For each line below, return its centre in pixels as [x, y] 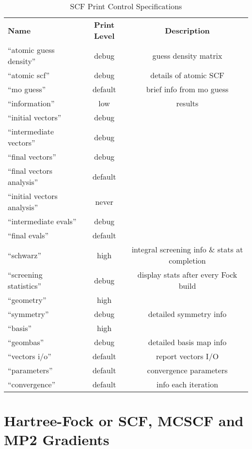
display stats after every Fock [187, 274]
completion [187, 260]
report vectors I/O [187, 356]
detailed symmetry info [187, 314]
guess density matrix [187, 55]
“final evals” [28, 235]
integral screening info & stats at [187, 249]
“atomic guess [31, 50]
